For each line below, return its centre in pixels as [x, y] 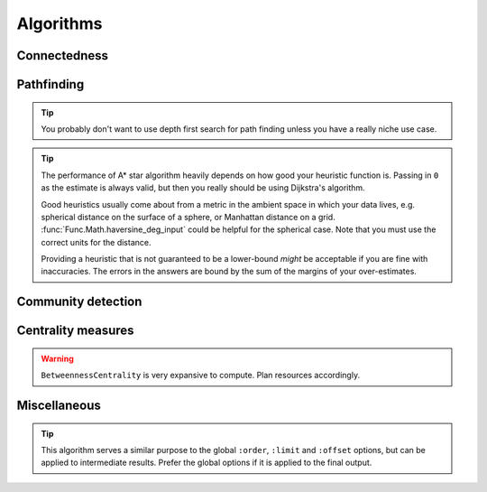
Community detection [79, 302]
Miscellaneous [59, 406]
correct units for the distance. [96, 242]
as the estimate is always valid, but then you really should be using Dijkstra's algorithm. [203, 188]
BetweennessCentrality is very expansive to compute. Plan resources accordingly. [201, 376]
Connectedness [62, 56]
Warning [57, 358]
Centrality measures [75, 331]
